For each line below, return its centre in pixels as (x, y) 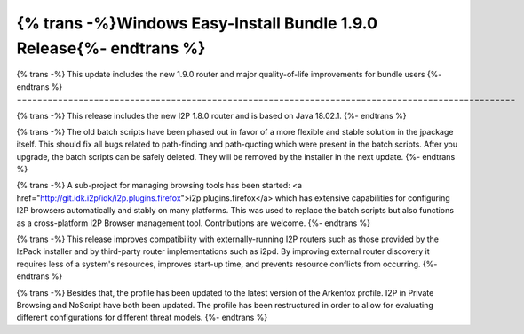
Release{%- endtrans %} (111, 48)
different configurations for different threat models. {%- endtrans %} (142, 318)
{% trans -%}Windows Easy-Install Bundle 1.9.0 (197, 23)
